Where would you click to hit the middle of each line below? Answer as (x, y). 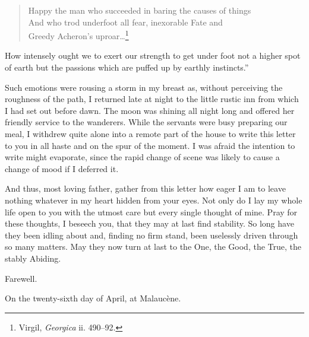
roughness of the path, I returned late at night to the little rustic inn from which (152, 99)
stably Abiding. (33, 258)
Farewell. (21, 278)
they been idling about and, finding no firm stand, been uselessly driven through (152, 235)
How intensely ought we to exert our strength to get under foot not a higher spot (153, 55)
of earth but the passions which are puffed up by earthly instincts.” (127, 67)
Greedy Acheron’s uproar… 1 (78, 35)
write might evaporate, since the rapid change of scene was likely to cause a (142, 157)
